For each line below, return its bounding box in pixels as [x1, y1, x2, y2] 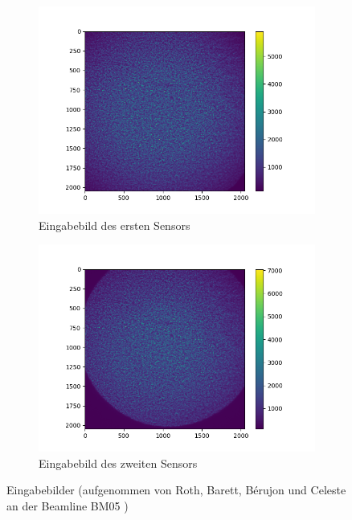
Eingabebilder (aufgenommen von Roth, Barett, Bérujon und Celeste [6, 481, 346, 498]
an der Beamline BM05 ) [6, 497, 129, 514]
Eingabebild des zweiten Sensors [39, 454, 198, 471]
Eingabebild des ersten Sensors [39, 216, 190, 233]
